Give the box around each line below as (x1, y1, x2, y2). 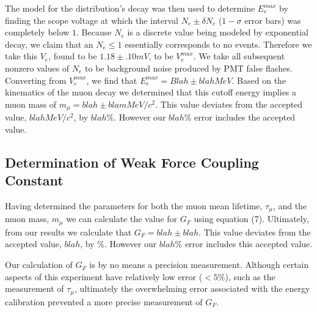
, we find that (86, 73, 137, 86)
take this (5, 50, 37, 62)
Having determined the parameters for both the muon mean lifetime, (5, 199, 263, 212)
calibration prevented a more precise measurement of (5, 295, 203, 308)
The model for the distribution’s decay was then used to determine (5, 2, 255, 14)
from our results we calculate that (5, 225, 132, 238)
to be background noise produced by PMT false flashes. (85, 61, 293, 74)
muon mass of (5, 97, 57, 110)
